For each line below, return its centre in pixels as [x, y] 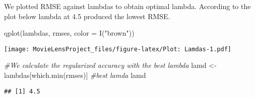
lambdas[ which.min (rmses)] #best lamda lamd [75, 75]
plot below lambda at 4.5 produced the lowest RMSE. [87, 16]
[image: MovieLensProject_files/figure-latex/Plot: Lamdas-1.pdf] [118, 49]
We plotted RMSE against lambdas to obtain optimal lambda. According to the [127, 6]
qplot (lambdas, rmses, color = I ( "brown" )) [69, 33]
